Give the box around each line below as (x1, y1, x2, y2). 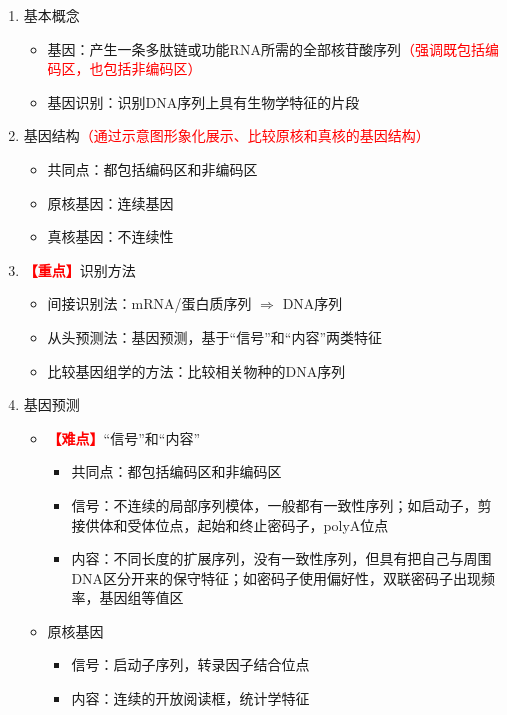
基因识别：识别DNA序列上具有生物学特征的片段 (47, 91, 360, 112)
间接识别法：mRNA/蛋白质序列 (47, 293, 252, 314)
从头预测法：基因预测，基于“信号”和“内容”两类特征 (47, 326, 383, 347)
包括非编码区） (103, 58, 202, 79)
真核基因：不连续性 (47, 226, 174, 247)
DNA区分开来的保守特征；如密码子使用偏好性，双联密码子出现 (71, 567, 482, 588)
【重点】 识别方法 (23, 259, 136, 280)
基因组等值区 (99, 587, 184, 608)
